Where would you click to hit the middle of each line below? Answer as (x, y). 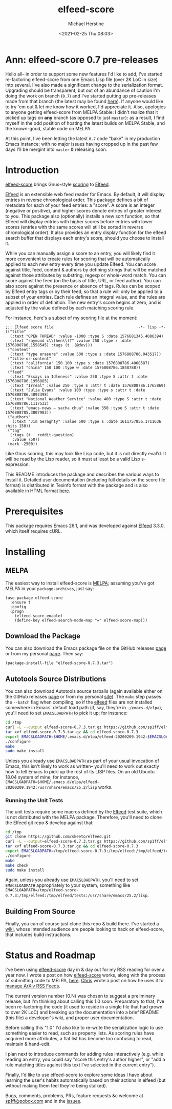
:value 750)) (26, 439)
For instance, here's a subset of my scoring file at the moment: (71, 318)
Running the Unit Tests (34, 801)
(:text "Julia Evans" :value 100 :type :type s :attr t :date (78, 390)
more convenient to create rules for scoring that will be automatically (78, 259)
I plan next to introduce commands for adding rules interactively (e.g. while (84, 1054)
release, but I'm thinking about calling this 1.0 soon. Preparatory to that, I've (85, 1001)
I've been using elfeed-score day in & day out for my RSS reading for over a (85, 970)
